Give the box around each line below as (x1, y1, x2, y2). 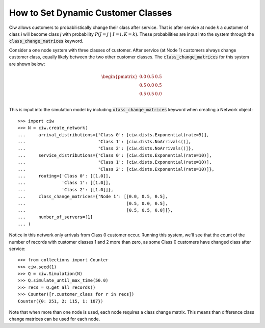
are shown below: (9, 61, 45, 67)
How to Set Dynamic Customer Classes (9, 7, 172, 18)
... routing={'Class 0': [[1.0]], (18, 173, 111, 178)
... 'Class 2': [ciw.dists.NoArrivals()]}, (18, 146, 194, 151)
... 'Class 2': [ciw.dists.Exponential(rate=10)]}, (18, 166, 214, 172)
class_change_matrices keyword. (9, 38, 83, 44)
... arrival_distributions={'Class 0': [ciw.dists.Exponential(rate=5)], (18, 132, 210, 137)
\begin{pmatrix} (101, 74, 138, 79)
